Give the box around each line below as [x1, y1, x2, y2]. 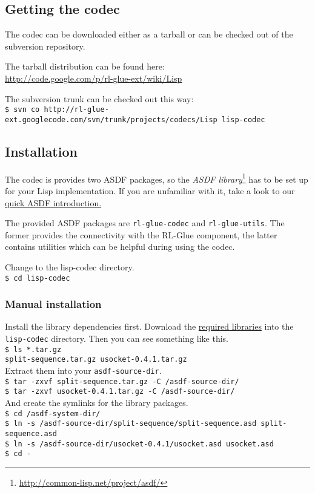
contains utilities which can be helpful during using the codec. [5, 240, 235, 253]
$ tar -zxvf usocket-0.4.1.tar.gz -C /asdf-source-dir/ [5, 387, 235, 396]
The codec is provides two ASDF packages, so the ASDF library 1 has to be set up [5, 171, 308, 185]
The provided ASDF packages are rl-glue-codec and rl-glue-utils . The [5, 217, 285, 229]
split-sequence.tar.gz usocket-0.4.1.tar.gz [5, 355, 187, 364]
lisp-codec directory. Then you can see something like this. [5, 332, 228, 345]
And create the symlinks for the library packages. [5, 396, 188, 408]
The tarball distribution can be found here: [5, 60, 165, 73]
